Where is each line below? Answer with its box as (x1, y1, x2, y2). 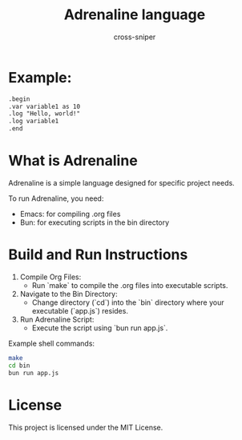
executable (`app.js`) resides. (31, 306, 128, 315)
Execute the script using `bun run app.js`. (31, 322, 168, 333)
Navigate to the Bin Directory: (19, 289, 118, 298)
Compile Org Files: (19, 272, 82, 282)
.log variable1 (8, 118, 59, 126)
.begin (8, 94, 30, 103)
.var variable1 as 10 (8, 102, 81, 110)
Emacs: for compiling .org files (19, 210, 121, 218)
